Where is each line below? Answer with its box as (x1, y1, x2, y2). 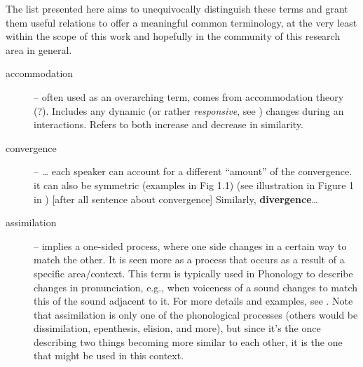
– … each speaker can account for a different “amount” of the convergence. (34, 164, 352, 179)
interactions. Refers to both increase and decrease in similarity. (34, 117, 303, 132)
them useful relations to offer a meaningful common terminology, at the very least (6, 15, 357, 29)
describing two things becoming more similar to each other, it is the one (34, 334, 343, 349)
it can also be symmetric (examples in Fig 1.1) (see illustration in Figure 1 (34, 177, 355, 192)
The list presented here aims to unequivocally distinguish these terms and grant (6, 1, 348, 15)
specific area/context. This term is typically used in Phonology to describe (34, 265, 353, 280)
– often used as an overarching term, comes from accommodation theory (34, 89, 344, 104)
